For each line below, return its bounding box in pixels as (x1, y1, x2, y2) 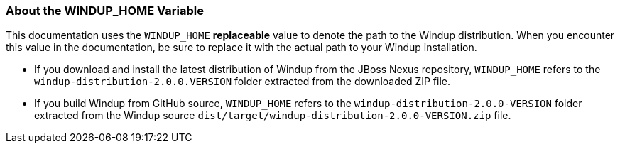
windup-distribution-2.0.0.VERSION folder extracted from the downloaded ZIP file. (34, 75, 451, 88)
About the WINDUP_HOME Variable (6, 4, 204, 18)
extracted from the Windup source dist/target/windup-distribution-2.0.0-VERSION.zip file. (34, 109, 511, 122)
